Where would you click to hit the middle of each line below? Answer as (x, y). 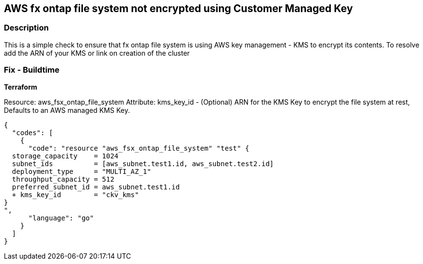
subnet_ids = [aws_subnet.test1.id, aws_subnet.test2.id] (143, 163)
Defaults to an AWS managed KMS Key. (67, 110)
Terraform (21, 87)
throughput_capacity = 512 (63, 179)
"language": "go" (61, 218)
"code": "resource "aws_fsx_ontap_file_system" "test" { (139, 148)
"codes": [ (33, 132)
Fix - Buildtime (32, 70)
